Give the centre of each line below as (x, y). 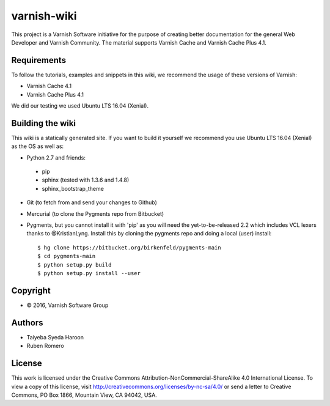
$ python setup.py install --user (89, 273)
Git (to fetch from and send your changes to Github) (92, 202)
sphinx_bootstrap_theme (73, 188)
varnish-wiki (44, 16)
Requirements (39, 60)
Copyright (31, 290)
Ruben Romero (45, 346)
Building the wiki (44, 123)
